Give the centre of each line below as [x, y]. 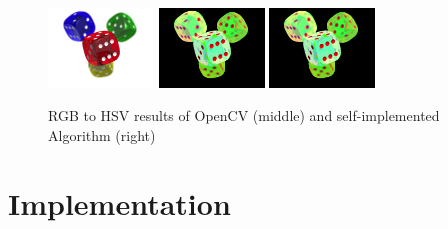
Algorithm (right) [102, 134]
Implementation [119, 203]
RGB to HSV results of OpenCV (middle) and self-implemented [244, 115]
